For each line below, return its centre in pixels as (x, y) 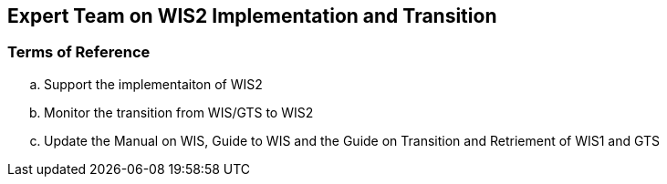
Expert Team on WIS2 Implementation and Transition (252, 16)
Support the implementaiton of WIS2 (153, 84)
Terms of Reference (79, 52)
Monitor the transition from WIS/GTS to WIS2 (179, 112)
